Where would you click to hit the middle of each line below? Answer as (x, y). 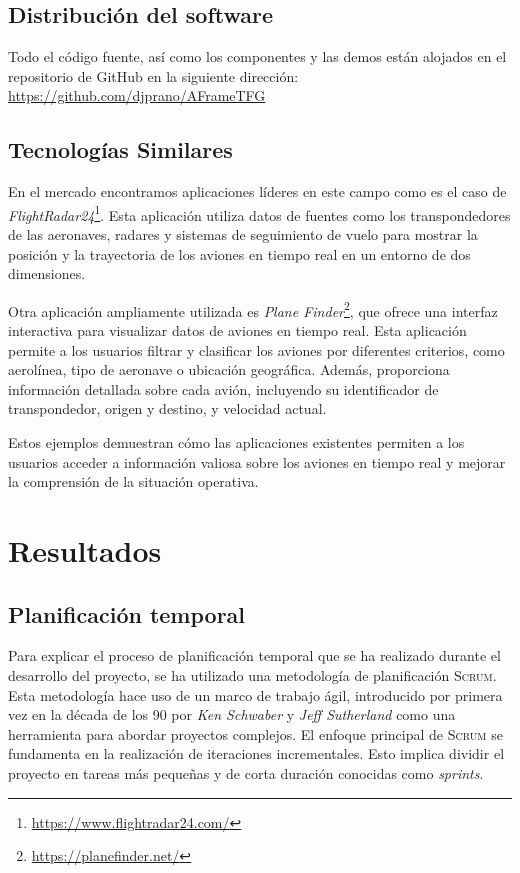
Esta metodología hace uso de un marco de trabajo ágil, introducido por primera (255, 694)
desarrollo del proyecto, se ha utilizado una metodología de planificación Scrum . (252, 674)
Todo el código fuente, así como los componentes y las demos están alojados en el (257, 56)
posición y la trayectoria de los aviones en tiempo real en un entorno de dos (239, 253)
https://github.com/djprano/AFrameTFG (137, 95)
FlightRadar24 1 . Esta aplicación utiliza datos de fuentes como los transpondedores (259, 213)
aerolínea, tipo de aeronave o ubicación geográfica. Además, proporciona (229, 369)
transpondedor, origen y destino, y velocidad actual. (167, 408)
